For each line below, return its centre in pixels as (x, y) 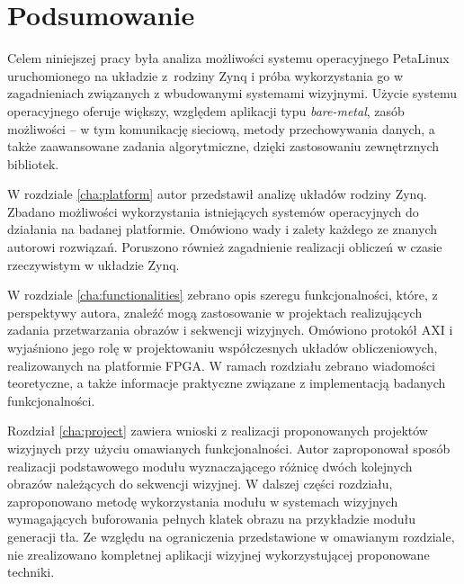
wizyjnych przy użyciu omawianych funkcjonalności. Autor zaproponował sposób (229, 448)
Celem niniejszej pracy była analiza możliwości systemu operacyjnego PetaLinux (228, 58)
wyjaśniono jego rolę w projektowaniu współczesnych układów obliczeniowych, (223, 348)
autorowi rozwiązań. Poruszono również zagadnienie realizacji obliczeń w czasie (225, 247)
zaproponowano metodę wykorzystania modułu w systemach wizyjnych (203, 501)
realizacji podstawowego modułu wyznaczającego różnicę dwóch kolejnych (210, 466)
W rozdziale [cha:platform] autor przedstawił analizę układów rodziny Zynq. (217, 194)
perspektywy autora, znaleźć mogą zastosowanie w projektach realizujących (215, 312)
